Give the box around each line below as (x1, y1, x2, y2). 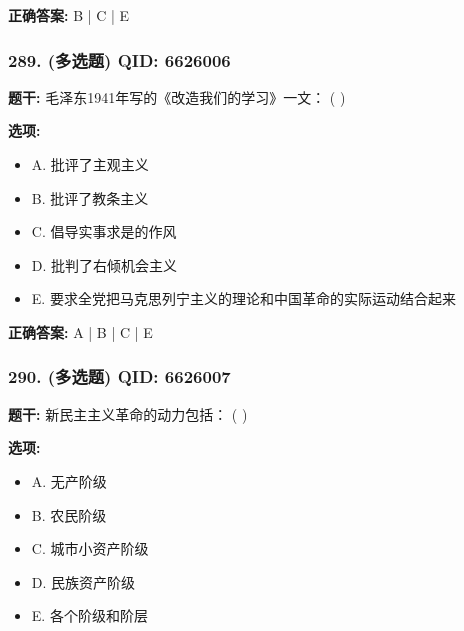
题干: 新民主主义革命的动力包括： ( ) (8, 403, 248, 424)
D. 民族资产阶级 (31, 571, 136, 592)
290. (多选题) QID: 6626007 (8, 364, 231, 389)
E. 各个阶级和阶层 (31, 605, 148, 626)
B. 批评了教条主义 (31, 187, 149, 208)
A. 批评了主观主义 (31, 154, 149, 174)
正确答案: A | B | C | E (8, 321, 153, 342)
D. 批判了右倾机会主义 (31, 254, 178, 275)
